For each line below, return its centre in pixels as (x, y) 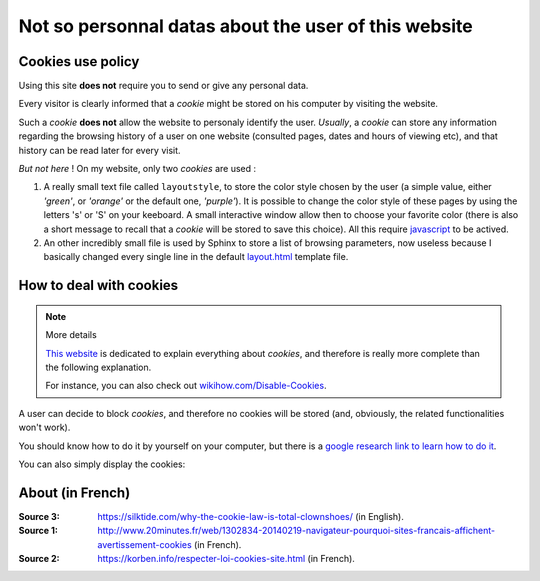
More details (71, 335)
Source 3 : (39, 516)
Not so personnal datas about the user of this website (246, 26)
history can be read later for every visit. (99, 150)
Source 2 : (39, 558)
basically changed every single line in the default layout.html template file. (196, 257)
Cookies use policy (79, 61)
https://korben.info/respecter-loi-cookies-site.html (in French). (226, 558)
